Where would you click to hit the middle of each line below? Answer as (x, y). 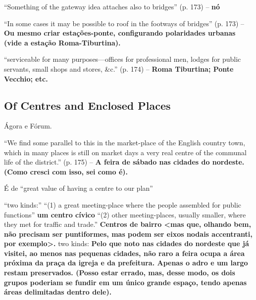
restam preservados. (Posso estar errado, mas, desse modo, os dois (120, 273)
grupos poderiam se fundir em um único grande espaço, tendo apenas (126, 282)
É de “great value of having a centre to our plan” (78, 188)
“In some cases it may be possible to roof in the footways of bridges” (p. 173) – (124, 23)
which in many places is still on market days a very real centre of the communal (126, 152)
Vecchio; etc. (26, 78)
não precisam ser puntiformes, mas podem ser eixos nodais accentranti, (128, 234)
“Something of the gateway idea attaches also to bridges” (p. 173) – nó (112, 6)
